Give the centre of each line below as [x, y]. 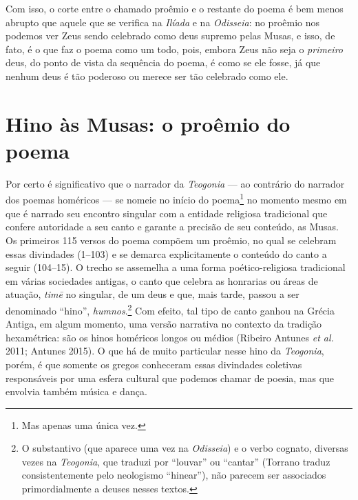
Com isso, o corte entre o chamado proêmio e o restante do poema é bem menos [175, 8]
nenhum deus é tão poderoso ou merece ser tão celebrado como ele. [147, 76]
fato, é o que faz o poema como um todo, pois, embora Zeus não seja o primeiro [175, 49]
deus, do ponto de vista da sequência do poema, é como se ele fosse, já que [163, 62]
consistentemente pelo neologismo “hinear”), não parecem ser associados [174, 475]
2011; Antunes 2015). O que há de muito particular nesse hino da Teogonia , [165, 351]
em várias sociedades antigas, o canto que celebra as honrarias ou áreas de [162, 280]
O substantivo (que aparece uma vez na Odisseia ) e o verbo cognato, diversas [185, 448]
